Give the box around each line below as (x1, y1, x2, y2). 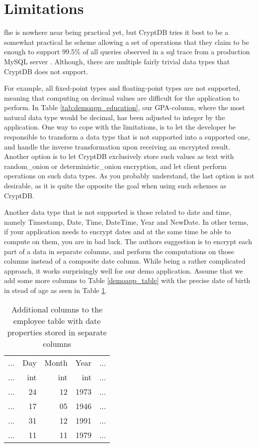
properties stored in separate (7, 326, 107, 338)
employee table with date (13, 314, 101, 326)
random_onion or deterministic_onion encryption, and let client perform (4, 160, 227, 171)
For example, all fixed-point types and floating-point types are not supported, (4, 83, 241, 93)
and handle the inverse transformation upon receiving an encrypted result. (4, 141, 231, 151)
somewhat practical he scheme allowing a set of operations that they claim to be (4, 36, 249, 47)
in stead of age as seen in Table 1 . (4, 285, 107, 295)
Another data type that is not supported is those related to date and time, (4, 207, 232, 217)
